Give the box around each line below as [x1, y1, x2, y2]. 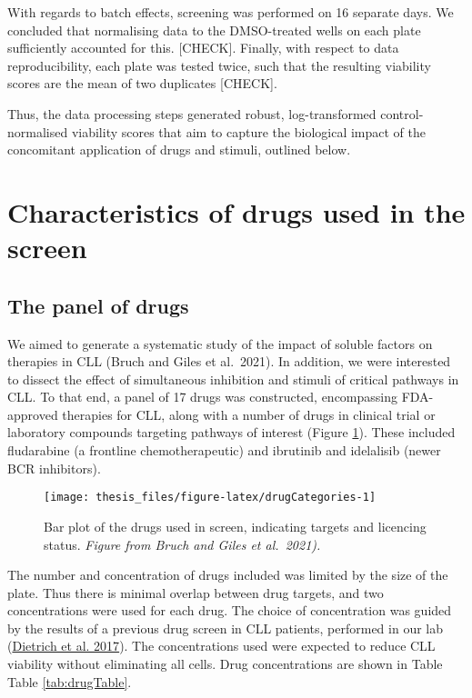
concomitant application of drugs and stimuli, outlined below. [7, 140, 351, 159]
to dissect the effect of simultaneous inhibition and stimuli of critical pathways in [7, 369, 459, 388]
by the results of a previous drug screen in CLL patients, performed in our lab [7, 618, 444, 637]
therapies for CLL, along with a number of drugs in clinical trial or [62, 404, 436, 424]
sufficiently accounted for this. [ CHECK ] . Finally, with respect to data [7, 38, 399, 57]
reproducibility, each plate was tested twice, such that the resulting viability [7, 55, 431, 75]
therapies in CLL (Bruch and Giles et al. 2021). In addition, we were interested [7, 352, 451, 371]
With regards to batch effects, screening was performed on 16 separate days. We [7, 3, 454, 21]
